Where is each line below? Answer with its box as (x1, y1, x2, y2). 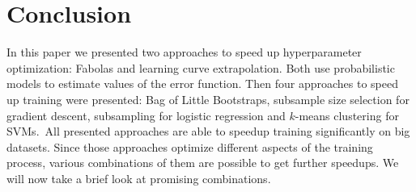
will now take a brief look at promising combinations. (6, 169, 271, 186)
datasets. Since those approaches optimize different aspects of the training (6, 138, 373, 155)
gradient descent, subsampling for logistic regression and (6, 106, 286, 123)
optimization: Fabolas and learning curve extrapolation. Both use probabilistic (6, 59, 395, 76)
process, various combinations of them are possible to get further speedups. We (6, 154, 399, 171)
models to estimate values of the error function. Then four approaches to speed (6, 75, 398, 92)
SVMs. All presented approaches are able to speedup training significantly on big (6, 123, 410, 140)
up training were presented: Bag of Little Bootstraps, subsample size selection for (6, 90, 410, 107)
